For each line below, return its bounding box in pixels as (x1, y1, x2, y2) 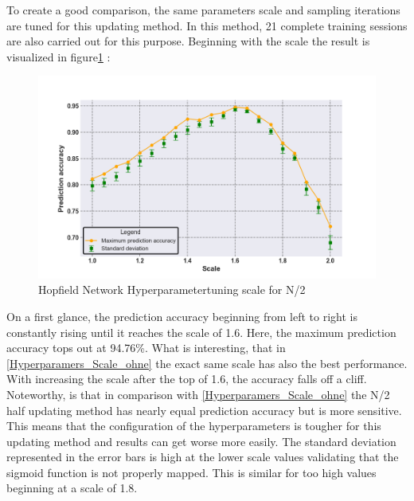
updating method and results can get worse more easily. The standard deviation (6, 433, 396, 449)
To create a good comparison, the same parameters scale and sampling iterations (6, 2, 400, 18)
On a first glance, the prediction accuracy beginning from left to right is (6, 307, 357, 324)
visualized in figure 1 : (6, 48, 111, 65)
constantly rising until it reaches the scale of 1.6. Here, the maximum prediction (6, 323, 396, 340)
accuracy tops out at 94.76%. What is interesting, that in (6, 339, 286, 356)
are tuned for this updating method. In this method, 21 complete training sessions (6, 17, 408, 33)
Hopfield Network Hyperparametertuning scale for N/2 (38, 281, 306, 298)
